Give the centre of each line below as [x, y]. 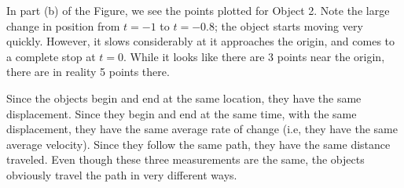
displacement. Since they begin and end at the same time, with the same [182, 113]
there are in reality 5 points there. [88, 72]
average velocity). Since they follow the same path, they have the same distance [198, 144]
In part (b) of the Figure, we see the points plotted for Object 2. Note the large [198, 10]
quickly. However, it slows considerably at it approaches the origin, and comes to [201, 41]
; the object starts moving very [289, 25]
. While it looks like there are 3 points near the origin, [254, 56]
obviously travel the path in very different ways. [122, 174]
